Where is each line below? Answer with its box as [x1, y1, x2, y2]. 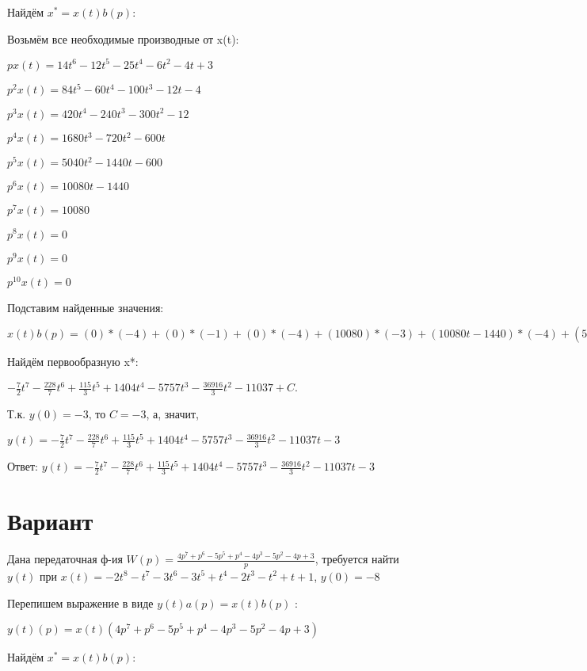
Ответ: [7, 458, 38, 475]
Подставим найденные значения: [7, 299, 164, 315]
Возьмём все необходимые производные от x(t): [7, 30, 239, 47]
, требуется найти [314, 551, 399, 567]
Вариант [7, 505, 93, 537]
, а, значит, [146, 406, 199, 422]
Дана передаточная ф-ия [7, 551, 123, 567]
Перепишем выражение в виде [7, 594, 154, 611]
